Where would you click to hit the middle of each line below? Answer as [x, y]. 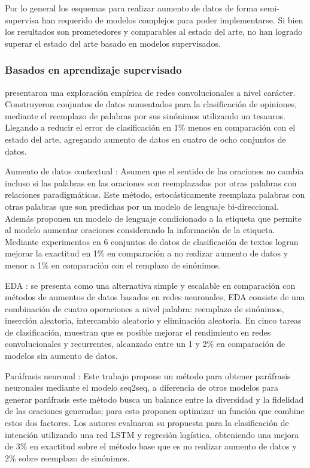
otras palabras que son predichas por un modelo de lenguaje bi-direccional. [142, 206]
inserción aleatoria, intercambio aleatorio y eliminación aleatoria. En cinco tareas [153, 320]
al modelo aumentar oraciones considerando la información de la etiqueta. [140, 230]
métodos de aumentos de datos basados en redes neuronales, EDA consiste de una [155, 297]
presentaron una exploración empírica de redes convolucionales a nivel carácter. [150, 92]
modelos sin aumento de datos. [61, 356]
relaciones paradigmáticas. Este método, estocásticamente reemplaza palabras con [155, 194]
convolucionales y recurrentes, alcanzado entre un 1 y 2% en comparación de [145, 344]
